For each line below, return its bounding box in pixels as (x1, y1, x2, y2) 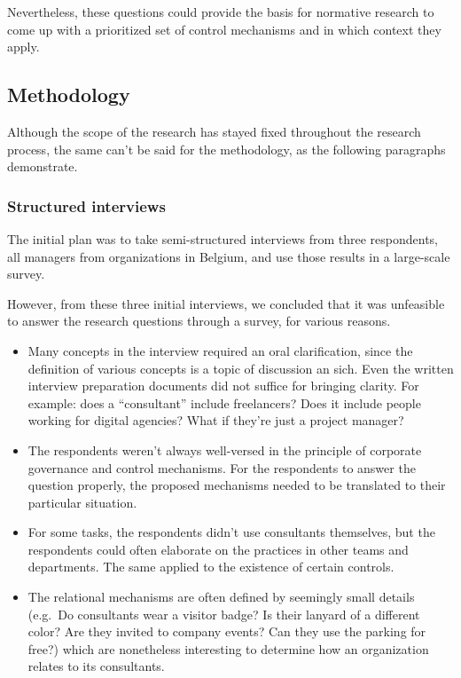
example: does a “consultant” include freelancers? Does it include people (27, 393, 421, 412)
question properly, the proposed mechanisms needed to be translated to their (27, 476, 446, 494)
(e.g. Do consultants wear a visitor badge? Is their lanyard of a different (27, 604, 420, 623)
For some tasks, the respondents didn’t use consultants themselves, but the (27, 523, 435, 541)
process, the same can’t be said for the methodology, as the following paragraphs (7, 139, 446, 158)
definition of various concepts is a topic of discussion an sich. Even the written (27, 359, 454, 377)
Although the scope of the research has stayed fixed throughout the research (7, 122, 421, 140)
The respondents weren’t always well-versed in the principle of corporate (27, 440, 422, 459)
